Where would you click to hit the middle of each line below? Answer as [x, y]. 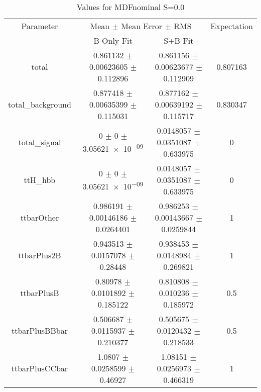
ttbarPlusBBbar [39, 330]
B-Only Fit [113, 40]
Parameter [40, 26]
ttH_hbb [40, 180]
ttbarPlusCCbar [40, 368]
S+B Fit [179, 40]
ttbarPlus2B [40, 255]
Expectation [232, 26]
